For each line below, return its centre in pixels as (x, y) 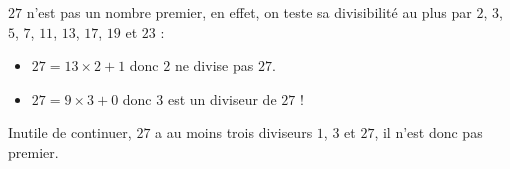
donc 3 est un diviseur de (199, 98)
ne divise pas (214, 65)
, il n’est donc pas (428, 132)
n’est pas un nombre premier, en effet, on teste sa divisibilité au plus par (249, 12)
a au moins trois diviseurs (234, 132)
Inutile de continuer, (70, 132)
